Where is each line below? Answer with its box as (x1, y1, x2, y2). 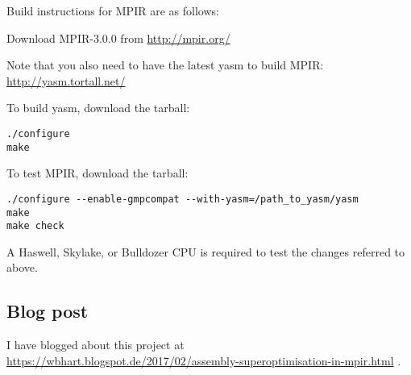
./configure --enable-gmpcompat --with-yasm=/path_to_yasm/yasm (6, 193, 359, 205)
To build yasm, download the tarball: (6, 99, 190, 116)
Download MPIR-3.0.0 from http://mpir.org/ (6, 29, 230, 46)
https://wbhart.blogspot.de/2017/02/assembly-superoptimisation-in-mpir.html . (6, 352, 401, 369)
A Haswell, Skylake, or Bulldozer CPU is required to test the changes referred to (6, 243, 405, 260)
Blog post (6, 298, 89, 323)
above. (6, 259, 38, 276)
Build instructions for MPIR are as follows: (6, 2, 219, 19)
